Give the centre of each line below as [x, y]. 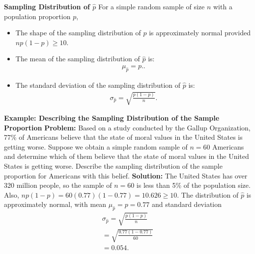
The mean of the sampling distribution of [78, 59]
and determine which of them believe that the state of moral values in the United [127, 156]
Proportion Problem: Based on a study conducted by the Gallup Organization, [127, 127]
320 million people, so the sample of [58, 185]
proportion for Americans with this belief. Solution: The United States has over [126, 175]
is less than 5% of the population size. [193, 185]
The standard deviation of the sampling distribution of [98, 85]
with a [223, 6]
